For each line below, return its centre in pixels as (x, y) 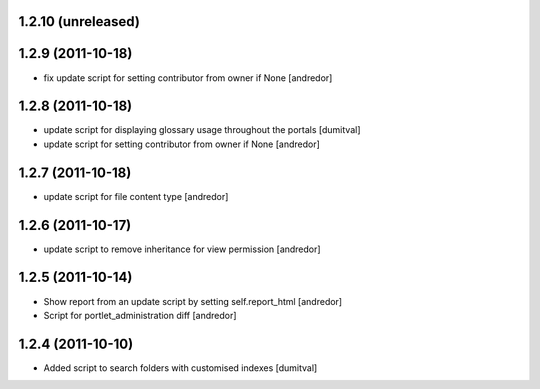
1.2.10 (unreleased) (79, 21)
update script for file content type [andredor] (136, 196)
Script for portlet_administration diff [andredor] (140, 315)
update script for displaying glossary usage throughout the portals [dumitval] (202, 130)
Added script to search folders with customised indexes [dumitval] (180, 367)
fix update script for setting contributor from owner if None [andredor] (188, 77)
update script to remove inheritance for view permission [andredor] (182, 249)
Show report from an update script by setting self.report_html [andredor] (193, 301)
